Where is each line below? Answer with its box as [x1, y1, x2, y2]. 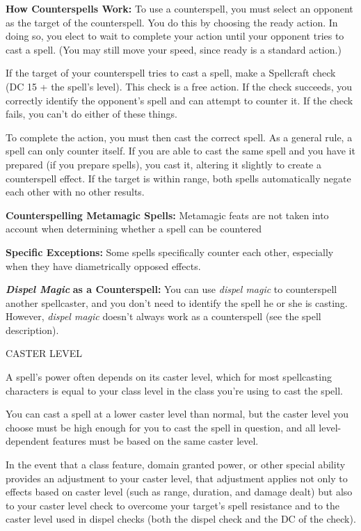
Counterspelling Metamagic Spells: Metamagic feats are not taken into [6, 207, 329, 222]
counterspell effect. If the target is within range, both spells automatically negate [6, 171, 351, 185]
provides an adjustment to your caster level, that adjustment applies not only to [6, 470, 348, 485]
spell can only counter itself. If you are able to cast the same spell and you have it [6, 143, 355, 158]
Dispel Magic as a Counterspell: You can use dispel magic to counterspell [6, 282, 337, 296]
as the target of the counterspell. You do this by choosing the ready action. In [6, 15, 338, 29]
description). [6, 322, 59, 337]
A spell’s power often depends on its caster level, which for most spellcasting [6, 370, 332, 384]
